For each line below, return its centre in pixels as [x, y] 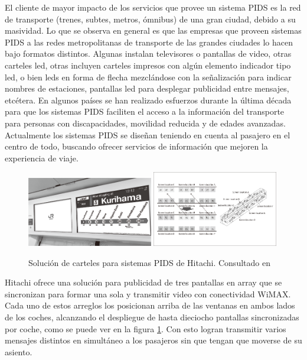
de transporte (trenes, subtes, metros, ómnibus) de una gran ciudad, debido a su [150, 19]
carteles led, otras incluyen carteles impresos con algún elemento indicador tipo [148, 65]
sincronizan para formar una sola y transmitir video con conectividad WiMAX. [148, 293]
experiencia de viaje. [42, 158]
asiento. [19, 351]
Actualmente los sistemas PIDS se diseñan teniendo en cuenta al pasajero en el [148, 134]
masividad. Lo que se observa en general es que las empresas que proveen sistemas [153, 30]
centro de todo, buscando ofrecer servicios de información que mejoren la [136, 146]
